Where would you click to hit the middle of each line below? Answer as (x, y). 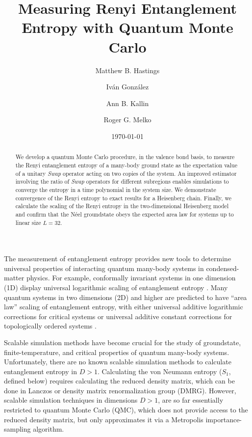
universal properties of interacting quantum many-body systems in (104, 268)
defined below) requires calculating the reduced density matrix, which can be (119, 381)
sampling (17, 429)
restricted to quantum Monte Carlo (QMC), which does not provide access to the (126, 410)
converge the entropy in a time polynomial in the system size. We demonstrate (116, 189)
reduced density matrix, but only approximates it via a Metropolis (104, 419)
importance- (224, 419)
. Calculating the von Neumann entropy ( (160, 371)
